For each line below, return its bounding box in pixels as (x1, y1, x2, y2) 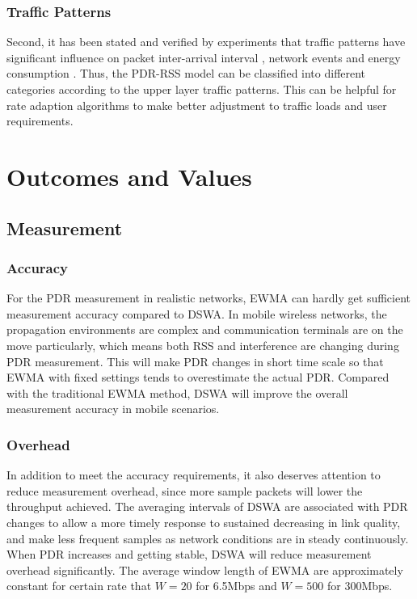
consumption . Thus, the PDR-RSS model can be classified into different (6, 65, 366, 82)
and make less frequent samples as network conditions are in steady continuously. (6, 529, 409, 546)
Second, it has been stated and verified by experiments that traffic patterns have (6, 33, 406, 50)
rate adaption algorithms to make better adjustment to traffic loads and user (6, 96, 387, 113)
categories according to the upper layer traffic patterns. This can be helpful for (6, 81, 397, 97)
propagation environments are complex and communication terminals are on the (6, 321, 403, 338)
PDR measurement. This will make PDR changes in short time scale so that (6, 352, 384, 369)
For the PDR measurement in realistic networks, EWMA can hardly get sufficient (6, 289, 411, 306)
